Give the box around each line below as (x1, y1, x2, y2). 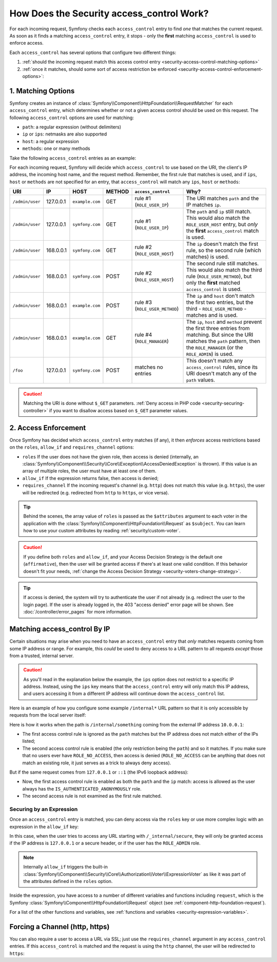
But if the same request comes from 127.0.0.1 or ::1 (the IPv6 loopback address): (9, 769, 189, 775)
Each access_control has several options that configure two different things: (9, 49, 176, 55)
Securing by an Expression (9, 805, 78, 813)
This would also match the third (186, 266, 262, 274)
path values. (186, 376, 215, 383)
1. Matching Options (9, 86, 75, 95)
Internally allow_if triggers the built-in (23, 864, 108, 870)
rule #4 (134, 331, 152, 338)
